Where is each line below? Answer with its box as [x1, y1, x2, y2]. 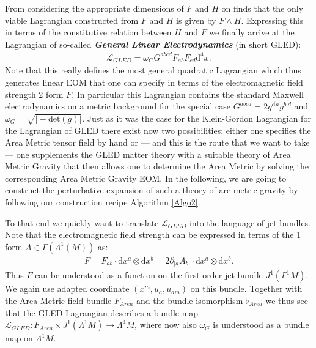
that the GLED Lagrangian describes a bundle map [5, 306, 199, 319]
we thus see [265, 294, 308, 306]
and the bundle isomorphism [136, 294, 243, 306]
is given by [176, 13, 216, 26]
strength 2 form [5, 87, 64, 100]
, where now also [134, 318, 197, 331]
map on [5, 331, 33, 344]
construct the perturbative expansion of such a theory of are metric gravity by [5, 183, 298, 196]
